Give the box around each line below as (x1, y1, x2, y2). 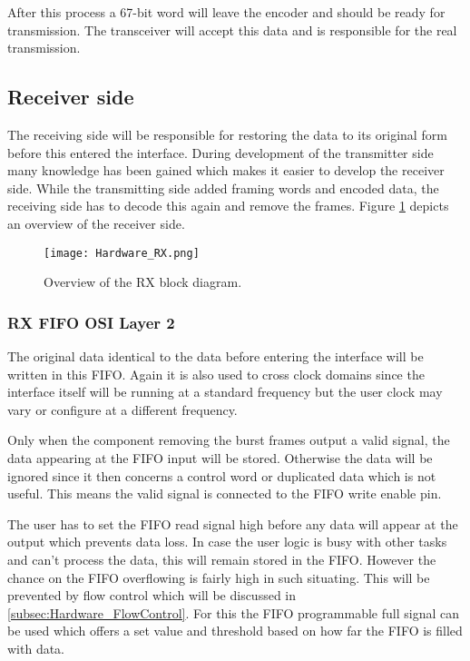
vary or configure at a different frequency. (7, 400, 238, 419)
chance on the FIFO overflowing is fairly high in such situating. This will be (7, 567, 430, 587)
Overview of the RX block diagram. (44, 272, 242, 291)
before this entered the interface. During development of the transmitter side (7, 143, 434, 162)
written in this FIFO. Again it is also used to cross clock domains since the (7, 364, 425, 383)
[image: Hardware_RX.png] (44, 246, 200, 260)
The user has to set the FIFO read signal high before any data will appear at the (7, 514, 458, 533)
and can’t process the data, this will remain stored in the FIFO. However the (7, 549, 436, 568)
